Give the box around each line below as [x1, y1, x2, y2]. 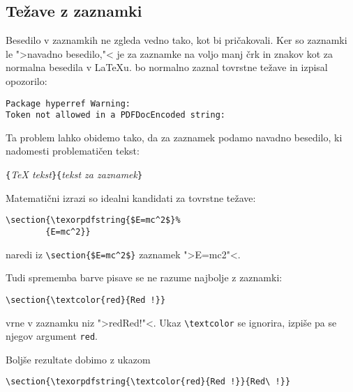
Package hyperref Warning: [6, 98, 130, 109]
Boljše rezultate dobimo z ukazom [6, 352, 151, 366]
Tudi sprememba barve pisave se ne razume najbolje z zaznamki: [6, 270, 283, 285]
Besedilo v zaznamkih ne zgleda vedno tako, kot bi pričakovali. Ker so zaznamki [6, 33, 347, 47]
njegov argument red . [6, 329, 98, 343]
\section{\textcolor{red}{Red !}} [6, 295, 166, 305]
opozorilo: [6, 73, 47, 88]
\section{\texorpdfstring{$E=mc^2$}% [6, 215, 181, 226]
